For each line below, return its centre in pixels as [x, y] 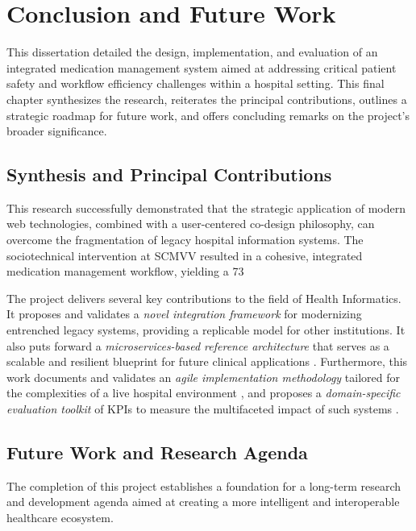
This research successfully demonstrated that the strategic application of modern [206, 207]
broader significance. [57, 131]
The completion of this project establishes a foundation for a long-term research [204, 485]
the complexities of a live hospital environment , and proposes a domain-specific [204, 393]
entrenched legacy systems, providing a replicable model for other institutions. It [206, 330]
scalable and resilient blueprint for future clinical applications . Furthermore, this [207, 361]
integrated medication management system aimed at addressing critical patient [202, 67]
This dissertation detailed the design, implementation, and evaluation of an [192, 52]
